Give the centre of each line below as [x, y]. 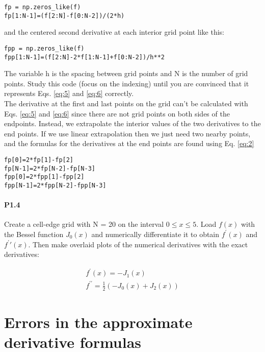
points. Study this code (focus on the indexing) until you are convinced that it [127, 83]
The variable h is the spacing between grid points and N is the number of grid [126, 73]
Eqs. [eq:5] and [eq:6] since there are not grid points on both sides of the [117, 113]
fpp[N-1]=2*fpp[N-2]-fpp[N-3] [55, 185]
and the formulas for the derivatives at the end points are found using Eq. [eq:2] [129, 143]
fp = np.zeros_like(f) [43, 7]
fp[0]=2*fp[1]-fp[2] [39, 160]
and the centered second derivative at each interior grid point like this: [114, 32]
